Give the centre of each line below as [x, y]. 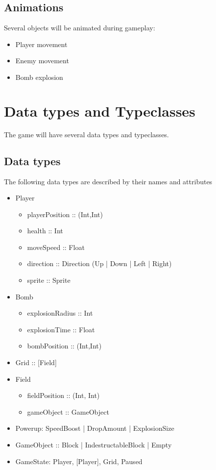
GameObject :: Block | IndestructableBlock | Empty [94, 445]
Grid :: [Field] [36, 362]
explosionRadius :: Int [60, 313]
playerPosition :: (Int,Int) [65, 214]
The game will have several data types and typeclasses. [86, 134]
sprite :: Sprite [49, 280]
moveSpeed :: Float [56, 247]
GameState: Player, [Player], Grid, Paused [79, 461]
